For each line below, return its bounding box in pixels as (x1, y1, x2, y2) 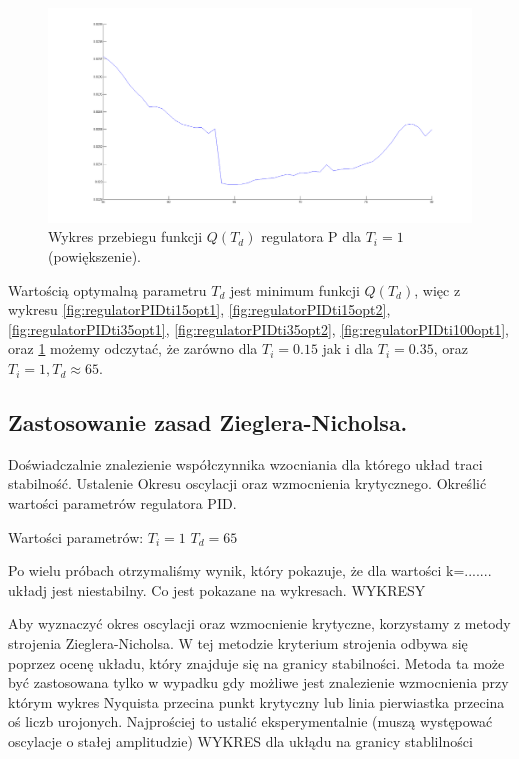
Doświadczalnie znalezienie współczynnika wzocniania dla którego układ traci (8, 453, 483, 474)
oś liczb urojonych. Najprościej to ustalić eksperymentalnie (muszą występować (8, 711, 493, 732)
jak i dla (322, 338, 374, 359)
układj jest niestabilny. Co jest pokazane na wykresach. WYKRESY (8, 579, 426, 600)
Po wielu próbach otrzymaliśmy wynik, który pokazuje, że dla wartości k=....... (8, 560, 492, 581)
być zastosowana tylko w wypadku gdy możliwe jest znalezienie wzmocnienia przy (8, 672, 509, 693)
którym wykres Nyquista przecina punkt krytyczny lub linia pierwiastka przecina (8, 691, 505, 712)
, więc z (414, 279, 461, 300)
